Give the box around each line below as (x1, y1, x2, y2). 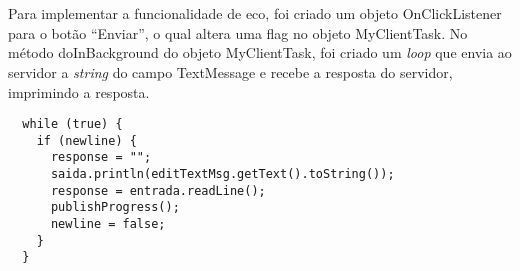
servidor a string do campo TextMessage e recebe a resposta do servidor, (8, 61, 453, 82)
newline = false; (50, 217, 166, 232)
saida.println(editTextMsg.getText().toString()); (50, 167, 395, 182)
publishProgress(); (50, 200, 180, 215)
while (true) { (22, 117, 123, 132)
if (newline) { (36, 133, 137, 148)
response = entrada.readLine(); (50, 183, 266, 198)
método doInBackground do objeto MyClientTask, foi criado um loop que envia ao (8, 42, 512, 63)
